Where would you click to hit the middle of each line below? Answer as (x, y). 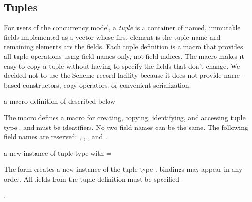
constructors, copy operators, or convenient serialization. (107, 84)
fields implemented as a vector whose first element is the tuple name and (112, 37)
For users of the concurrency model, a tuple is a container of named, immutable (122, 28)
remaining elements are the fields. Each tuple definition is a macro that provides (124, 46)
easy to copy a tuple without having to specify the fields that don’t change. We (122, 65)
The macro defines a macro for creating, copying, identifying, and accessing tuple (125, 117)
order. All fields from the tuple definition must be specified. (92, 178)
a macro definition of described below (60, 101)
